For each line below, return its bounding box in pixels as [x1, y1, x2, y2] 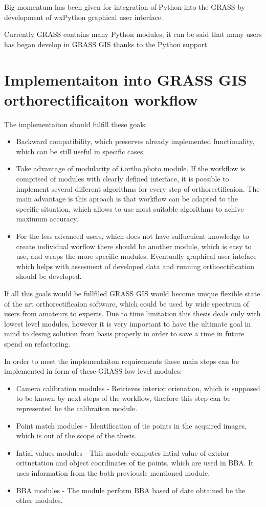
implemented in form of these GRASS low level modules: [4, 366, 182, 376]
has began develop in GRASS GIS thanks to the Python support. [4, 38, 209, 49]
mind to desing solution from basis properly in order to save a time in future [4, 328, 245, 339]
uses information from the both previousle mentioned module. [16, 467, 210, 478]
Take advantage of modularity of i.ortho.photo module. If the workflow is [16, 163, 246, 174]
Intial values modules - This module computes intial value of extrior [16, 447, 229, 458]
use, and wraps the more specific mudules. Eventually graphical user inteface [16, 251, 257, 261]
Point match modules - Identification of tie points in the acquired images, [16, 420, 247, 431]
